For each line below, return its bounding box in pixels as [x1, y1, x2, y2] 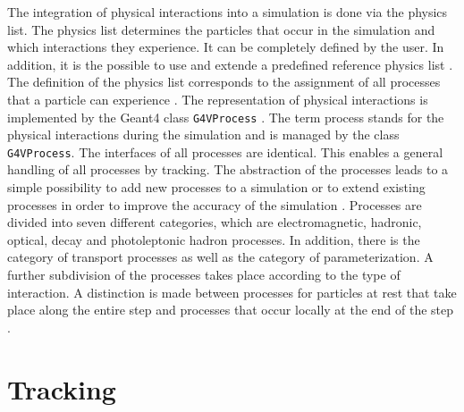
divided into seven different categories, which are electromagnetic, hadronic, [7, 213, 422, 231]
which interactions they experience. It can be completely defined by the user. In [7, 38, 444, 56]
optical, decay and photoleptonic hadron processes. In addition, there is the [7, 230, 420, 248]
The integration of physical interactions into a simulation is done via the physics [7, 3, 448, 21]
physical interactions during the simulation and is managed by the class [7, 125, 400, 144]
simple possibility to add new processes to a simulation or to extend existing [7, 178, 426, 197]
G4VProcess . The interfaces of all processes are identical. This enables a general [7, 142, 443, 161]
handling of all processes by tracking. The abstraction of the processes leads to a [7, 160, 449, 179]
